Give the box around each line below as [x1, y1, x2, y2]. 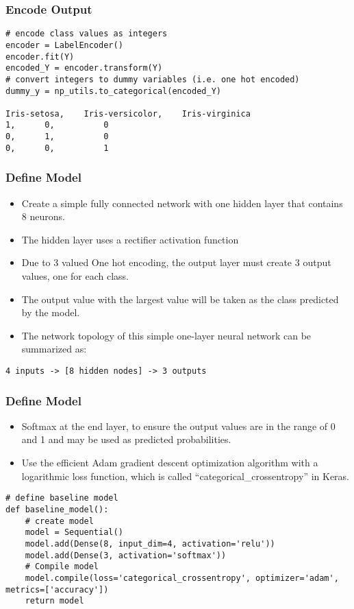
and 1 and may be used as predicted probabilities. [21, 432, 231, 446]
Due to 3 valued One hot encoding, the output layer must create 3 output [21, 255, 331, 270]
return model [25, 596, 84, 606]
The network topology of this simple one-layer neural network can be [21, 328, 312, 342]
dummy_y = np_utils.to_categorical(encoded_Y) [5, 86, 221, 96]
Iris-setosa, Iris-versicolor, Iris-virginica [5, 108, 251, 119]
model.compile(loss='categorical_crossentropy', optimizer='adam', [25, 573, 339, 583]
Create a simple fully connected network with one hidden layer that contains [21, 195, 343, 210]
